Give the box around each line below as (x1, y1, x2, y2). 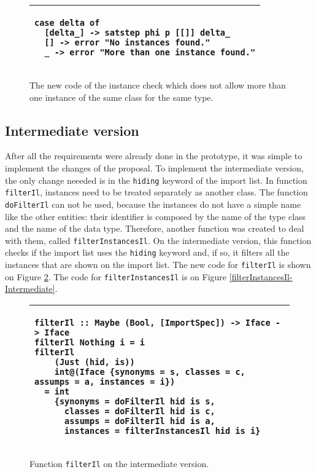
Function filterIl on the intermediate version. (29, 457, 209, 470)
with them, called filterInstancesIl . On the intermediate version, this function (5, 234, 312, 246)
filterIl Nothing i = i (34, 337, 145, 347)
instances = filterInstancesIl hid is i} (64, 425, 261, 436)
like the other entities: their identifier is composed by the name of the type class (5, 210, 306, 222)
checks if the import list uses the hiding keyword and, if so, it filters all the (5, 246, 290, 259)
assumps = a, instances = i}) (34, 376, 175, 387)
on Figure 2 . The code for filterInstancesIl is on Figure (5, 270, 227, 283)
